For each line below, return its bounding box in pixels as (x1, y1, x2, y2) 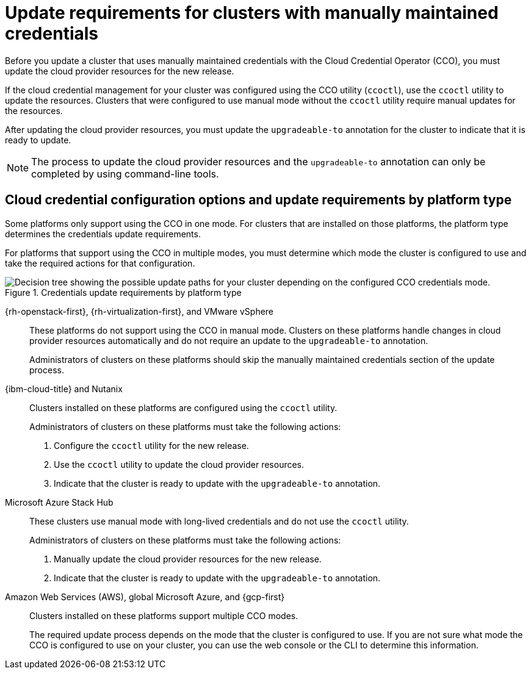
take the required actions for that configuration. (5, 257, 195, 268)
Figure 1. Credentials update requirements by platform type (5, 287, 242, 298)
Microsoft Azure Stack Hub (5, 497, 114, 507)
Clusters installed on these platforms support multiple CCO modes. (29, 610, 298, 621)
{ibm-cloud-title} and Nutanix (5, 383, 123, 394)
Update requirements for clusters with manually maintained (5, 2, 499, 23)
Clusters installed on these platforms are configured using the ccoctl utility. (29, 402, 338, 413)
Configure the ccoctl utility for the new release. (54, 440, 249, 451)
